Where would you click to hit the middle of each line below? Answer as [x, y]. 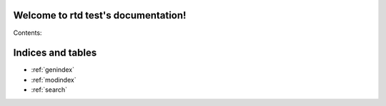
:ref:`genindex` [53, 70]
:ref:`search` [49, 90]
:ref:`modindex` [54, 80]
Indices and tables [55, 53]
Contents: [28, 33]
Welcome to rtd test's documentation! [100, 15]
